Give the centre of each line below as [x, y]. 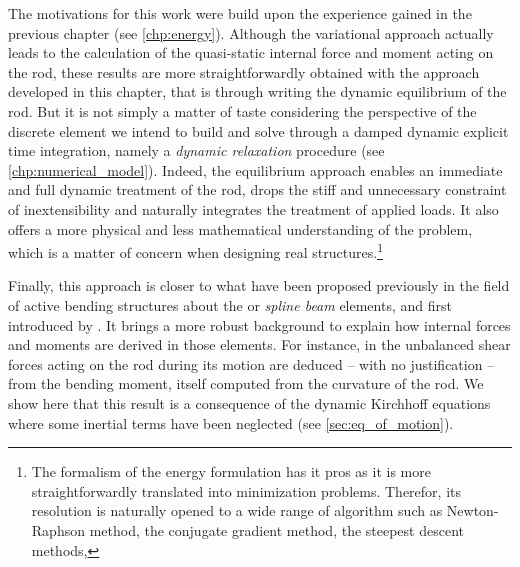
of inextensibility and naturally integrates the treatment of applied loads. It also [253, 208]
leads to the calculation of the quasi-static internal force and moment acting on [251, 52]
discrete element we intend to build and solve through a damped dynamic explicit [258, 130]
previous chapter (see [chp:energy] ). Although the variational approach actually [251, 32]
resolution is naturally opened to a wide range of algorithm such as [237, 510]
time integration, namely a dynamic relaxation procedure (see [196, 150]
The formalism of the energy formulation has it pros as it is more [231, 471]
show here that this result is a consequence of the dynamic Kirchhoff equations [249, 402]
